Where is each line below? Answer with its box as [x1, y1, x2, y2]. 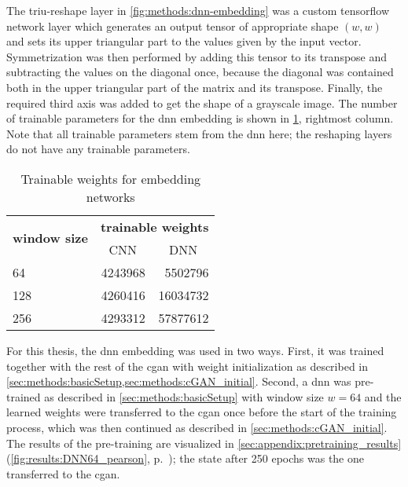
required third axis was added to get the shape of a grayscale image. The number [6, 94, 398, 111]
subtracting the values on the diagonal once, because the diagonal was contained [6, 64, 394, 80]
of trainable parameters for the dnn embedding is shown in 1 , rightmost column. [6, 110, 394, 126]
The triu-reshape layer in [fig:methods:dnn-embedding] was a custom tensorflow [6, 2, 390, 18]
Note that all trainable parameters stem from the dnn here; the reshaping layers [6, 125, 392, 141]
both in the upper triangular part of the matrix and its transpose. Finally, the [6, 79, 383, 95]
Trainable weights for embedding [20, 169, 201, 188]
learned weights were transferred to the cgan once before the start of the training [6, 404, 397, 420]
